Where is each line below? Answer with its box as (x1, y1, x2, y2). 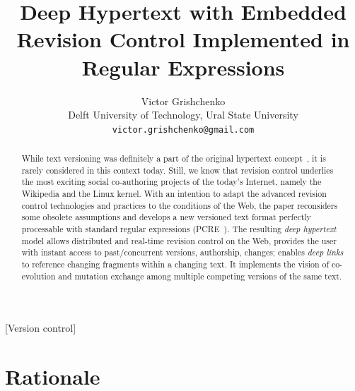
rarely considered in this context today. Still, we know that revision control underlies (21, 164, 334, 176)
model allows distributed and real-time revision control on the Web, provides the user (21, 234, 337, 246)
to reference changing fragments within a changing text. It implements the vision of (21, 258, 330, 270)
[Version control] (5, 320, 76, 335)
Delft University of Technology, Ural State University (68, 107, 298, 122)
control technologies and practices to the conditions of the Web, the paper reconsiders (21, 199, 338, 211)
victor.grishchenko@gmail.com (112, 124, 255, 135)
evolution (21, 270, 56, 282)
